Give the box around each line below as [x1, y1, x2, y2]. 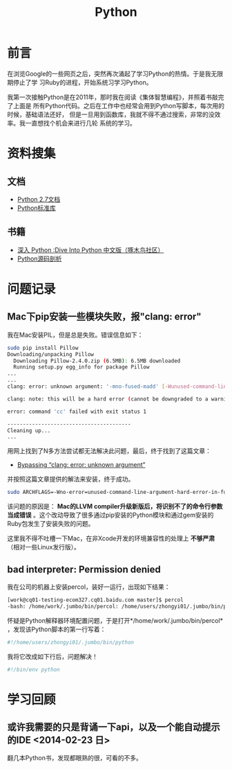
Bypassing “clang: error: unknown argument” [17, 461, 146, 469]
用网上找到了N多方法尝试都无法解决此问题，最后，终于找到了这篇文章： [7, 447, 212, 455]
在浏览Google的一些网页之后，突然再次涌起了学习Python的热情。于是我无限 [7, 69, 223, 78]
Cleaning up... [7, 427, 51, 434]
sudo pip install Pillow [7, 344, 79, 351]
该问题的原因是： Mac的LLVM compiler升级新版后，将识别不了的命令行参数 [7, 502, 223, 511]
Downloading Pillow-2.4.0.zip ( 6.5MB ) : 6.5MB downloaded [13, 357, 181, 364]
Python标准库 [17, 204, 57, 212]
